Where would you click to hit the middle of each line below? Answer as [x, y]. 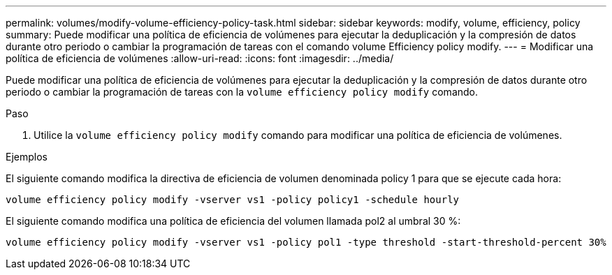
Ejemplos [27, 157]
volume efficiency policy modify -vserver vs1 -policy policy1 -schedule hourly [233, 200]
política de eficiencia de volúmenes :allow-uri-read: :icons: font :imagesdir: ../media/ [200, 58]
